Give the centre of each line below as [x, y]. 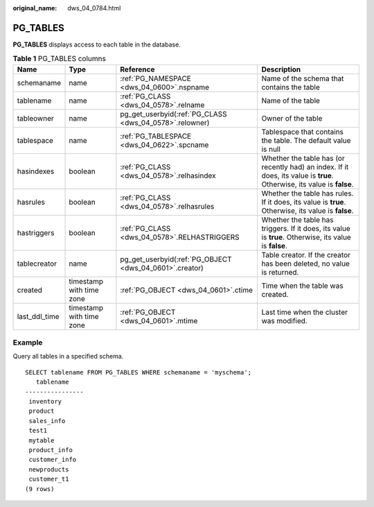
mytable [42, 440]
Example [28, 343]
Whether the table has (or [303, 158]
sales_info [47, 421]
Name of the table [291, 101]
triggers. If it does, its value [306, 228]
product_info [51, 450]
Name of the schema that [303, 78]
